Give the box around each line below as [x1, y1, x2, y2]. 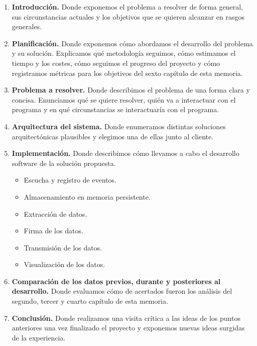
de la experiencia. [12, 332, 66, 342]
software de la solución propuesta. [12, 157, 116, 168]
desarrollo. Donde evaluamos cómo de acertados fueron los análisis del [12, 286, 232, 296]
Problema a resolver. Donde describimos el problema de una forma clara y [12, 84, 250, 95]
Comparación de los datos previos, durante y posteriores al [12, 276, 221, 286]
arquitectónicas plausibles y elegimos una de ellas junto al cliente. [12, 131, 214, 141]
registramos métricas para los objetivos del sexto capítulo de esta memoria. [12, 67, 243, 78]
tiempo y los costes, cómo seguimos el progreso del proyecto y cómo [12, 57, 220, 68]
